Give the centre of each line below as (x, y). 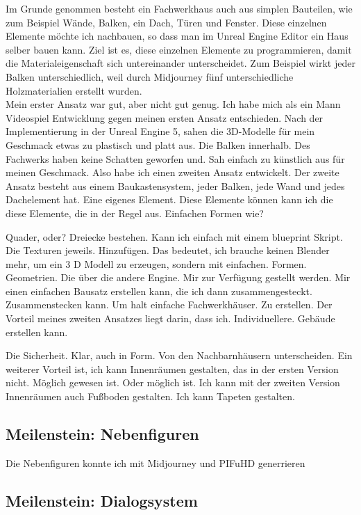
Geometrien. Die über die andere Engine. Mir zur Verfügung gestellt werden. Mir (178, 277)
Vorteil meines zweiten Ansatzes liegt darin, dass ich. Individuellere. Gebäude (170, 318)
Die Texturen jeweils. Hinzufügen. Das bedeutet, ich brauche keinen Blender (168, 250)
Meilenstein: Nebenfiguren (102, 434)
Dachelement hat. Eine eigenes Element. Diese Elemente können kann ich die (169, 199)
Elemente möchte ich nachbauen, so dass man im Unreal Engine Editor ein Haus (177, 36)
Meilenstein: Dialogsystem (102, 500)
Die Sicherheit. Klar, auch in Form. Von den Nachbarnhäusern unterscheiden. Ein (179, 355)
